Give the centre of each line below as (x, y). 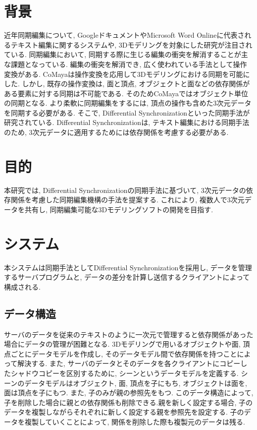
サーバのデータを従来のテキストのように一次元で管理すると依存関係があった (129, 334)
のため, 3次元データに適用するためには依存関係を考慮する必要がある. (116, 132)
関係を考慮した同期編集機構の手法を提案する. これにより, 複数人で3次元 (128, 200)
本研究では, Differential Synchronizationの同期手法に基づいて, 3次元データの (125, 190)
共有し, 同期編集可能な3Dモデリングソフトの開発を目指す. (119, 209)
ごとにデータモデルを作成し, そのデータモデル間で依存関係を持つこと (124, 353)
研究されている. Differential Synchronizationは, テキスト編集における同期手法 (127, 122)
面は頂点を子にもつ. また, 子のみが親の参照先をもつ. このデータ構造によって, (129, 393)
